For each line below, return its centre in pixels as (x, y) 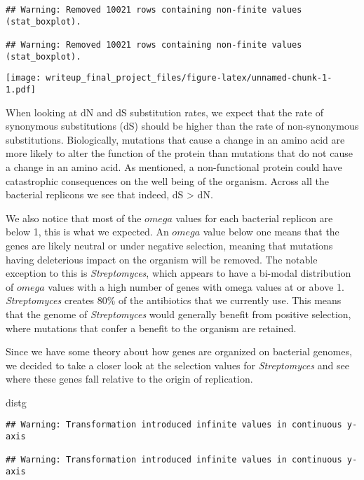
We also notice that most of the (74, 218)
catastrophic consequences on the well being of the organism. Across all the (167, 180)
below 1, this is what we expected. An (87, 232)
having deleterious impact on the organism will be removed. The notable (162, 259)
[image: (23, 78)
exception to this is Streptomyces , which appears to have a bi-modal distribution (178, 273)
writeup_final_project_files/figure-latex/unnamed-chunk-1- (189, 78)
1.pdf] (21, 89)
